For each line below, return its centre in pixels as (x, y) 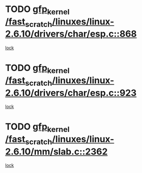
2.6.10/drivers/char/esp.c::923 (71, 93)
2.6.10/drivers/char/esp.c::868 (71, 34)
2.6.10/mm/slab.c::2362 (56, 151)
